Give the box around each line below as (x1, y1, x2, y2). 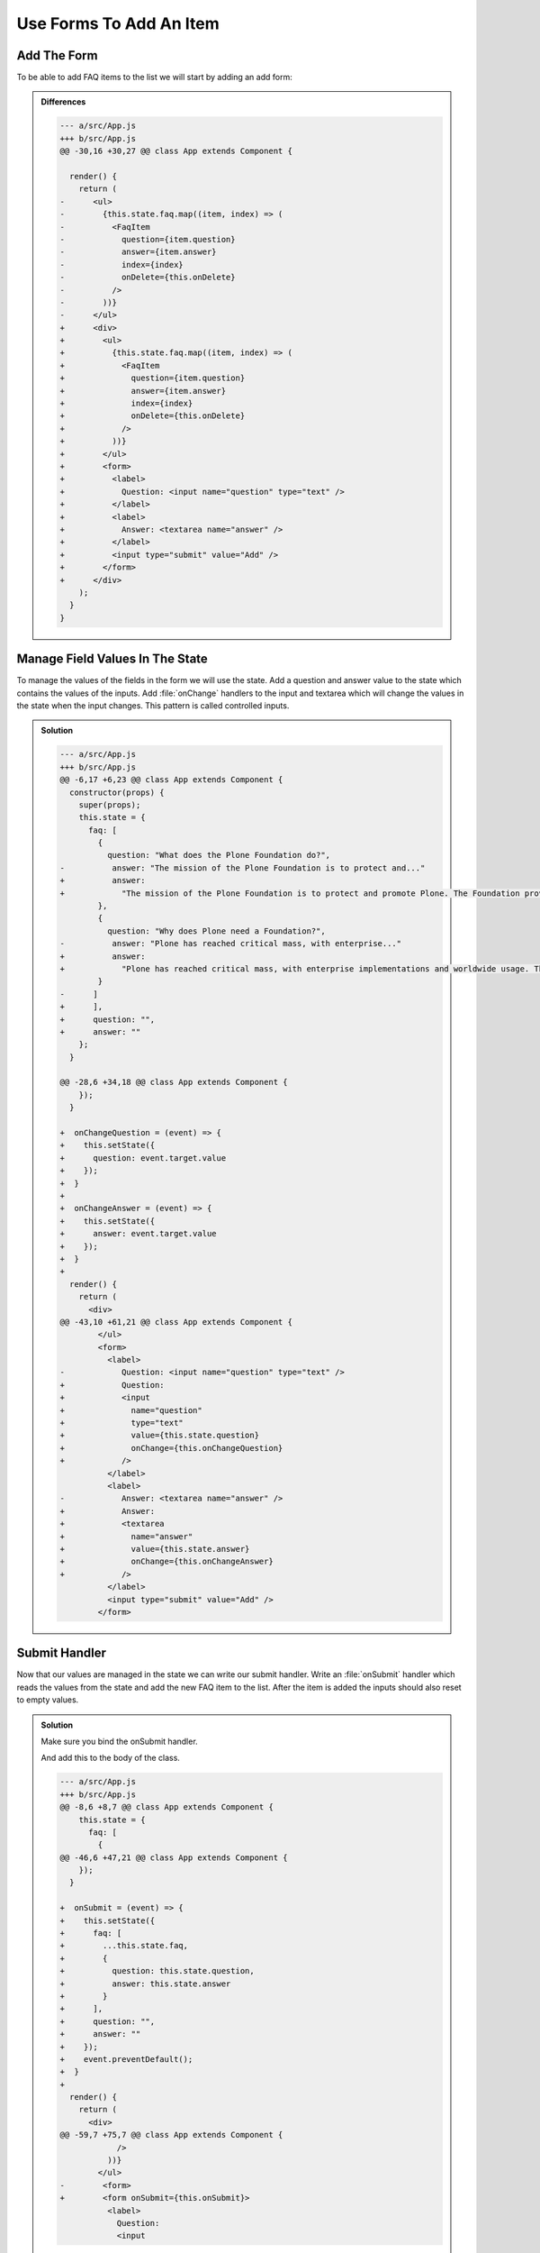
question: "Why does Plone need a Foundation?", (106, 926, 326, 936)
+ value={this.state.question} (59, 1430, 260, 1441)
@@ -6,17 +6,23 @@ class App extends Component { (59, 775, 283, 785)
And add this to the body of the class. (40, 1753, 180, 1764)
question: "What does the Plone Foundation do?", (106, 850, 331, 861)
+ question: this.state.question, (59, 1966, 256, 1976)
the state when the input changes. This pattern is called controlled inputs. (16, 699, 290, 711)
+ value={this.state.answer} (59, 1544, 250, 1554)
